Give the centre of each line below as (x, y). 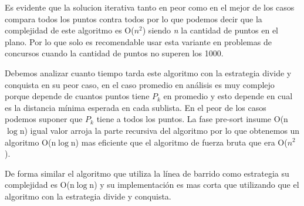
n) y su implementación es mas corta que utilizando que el (194, 185)
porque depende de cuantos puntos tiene (77, 96)
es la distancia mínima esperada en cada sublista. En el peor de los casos (136, 107)
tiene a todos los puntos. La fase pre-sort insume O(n (192, 119)
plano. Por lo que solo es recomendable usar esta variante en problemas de (138, 41)
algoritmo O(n (31, 142)
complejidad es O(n (40, 185)
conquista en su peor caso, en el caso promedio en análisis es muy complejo (140, 84)
